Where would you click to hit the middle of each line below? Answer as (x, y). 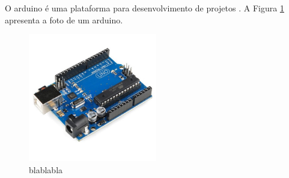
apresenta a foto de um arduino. (64, 19)
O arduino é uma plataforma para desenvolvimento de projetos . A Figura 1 (144, 8)
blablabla (46, 169)
